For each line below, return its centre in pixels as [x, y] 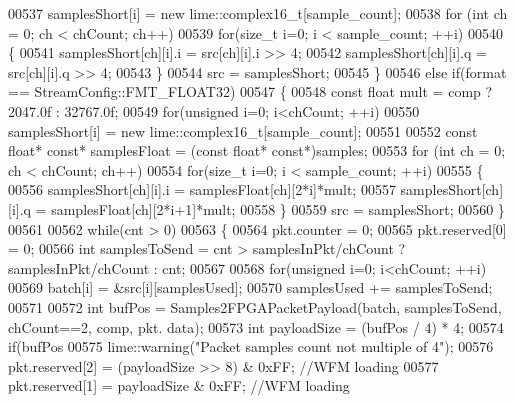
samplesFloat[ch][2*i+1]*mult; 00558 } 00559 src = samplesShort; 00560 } [278, 208]
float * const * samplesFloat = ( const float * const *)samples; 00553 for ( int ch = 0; [257, 150]
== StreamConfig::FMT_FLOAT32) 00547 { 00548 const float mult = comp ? [250, 91]
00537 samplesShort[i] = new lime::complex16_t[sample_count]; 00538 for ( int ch [258, 13]
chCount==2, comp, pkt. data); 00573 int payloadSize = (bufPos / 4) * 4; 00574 [256, 326]
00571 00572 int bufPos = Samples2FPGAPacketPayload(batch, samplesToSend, [255, 306]
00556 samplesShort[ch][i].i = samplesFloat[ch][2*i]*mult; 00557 [202, 189]
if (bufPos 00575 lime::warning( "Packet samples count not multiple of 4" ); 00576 [251, 346]
